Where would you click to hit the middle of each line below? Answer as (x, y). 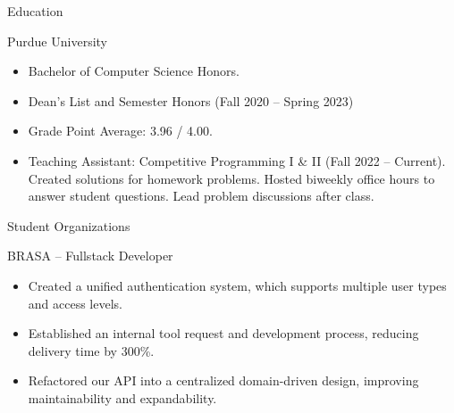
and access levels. (75, 303)
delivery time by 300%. (91, 350)
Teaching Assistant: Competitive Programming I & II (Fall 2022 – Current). (237, 160)
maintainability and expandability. (122, 397)
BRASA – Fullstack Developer (90, 256)
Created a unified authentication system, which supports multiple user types (237, 285)
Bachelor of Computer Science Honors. (134, 71)
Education (35, 11)
